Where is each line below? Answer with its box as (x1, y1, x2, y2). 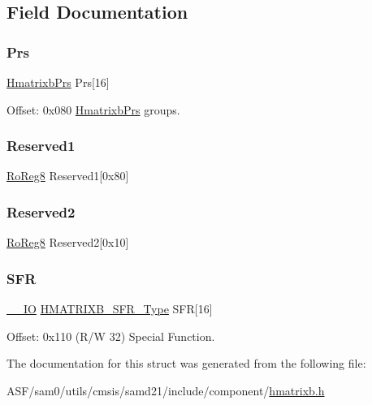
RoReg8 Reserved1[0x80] (6, 167, 129, 184)
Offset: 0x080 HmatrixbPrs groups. (6, 101, 180, 118)
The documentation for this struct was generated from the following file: (6, 355, 366, 372)
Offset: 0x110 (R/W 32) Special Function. (6, 327, 215, 344)
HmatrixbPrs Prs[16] (6, 74, 110, 90)
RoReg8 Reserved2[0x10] (6, 234, 129, 251)
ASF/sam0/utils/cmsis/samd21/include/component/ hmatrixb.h (6, 381, 325, 399)
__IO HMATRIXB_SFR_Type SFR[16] (6, 300, 213, 317)
